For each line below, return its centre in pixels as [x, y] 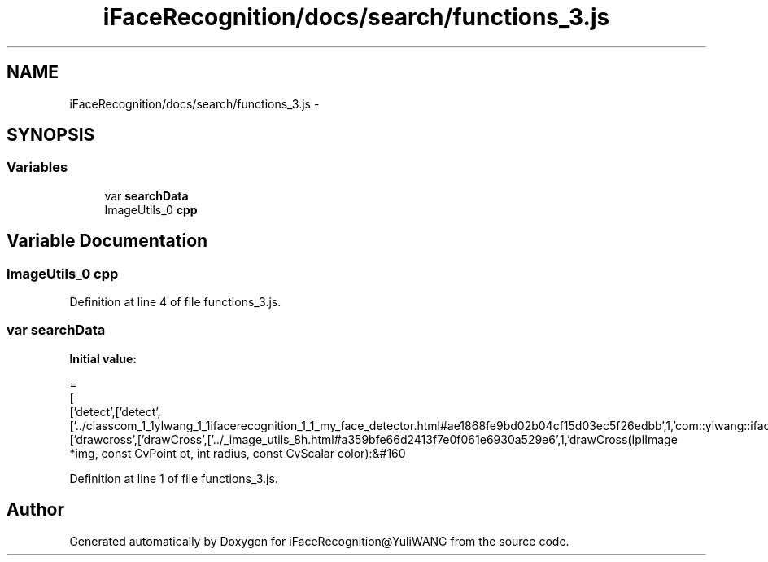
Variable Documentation [107, 241]
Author [35, 510]
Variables [37, 167]
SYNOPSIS [51, 135]
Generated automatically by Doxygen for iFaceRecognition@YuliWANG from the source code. [319, 541]
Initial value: [103, 358]
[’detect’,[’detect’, [115, 411]
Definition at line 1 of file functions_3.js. [174, 478]
